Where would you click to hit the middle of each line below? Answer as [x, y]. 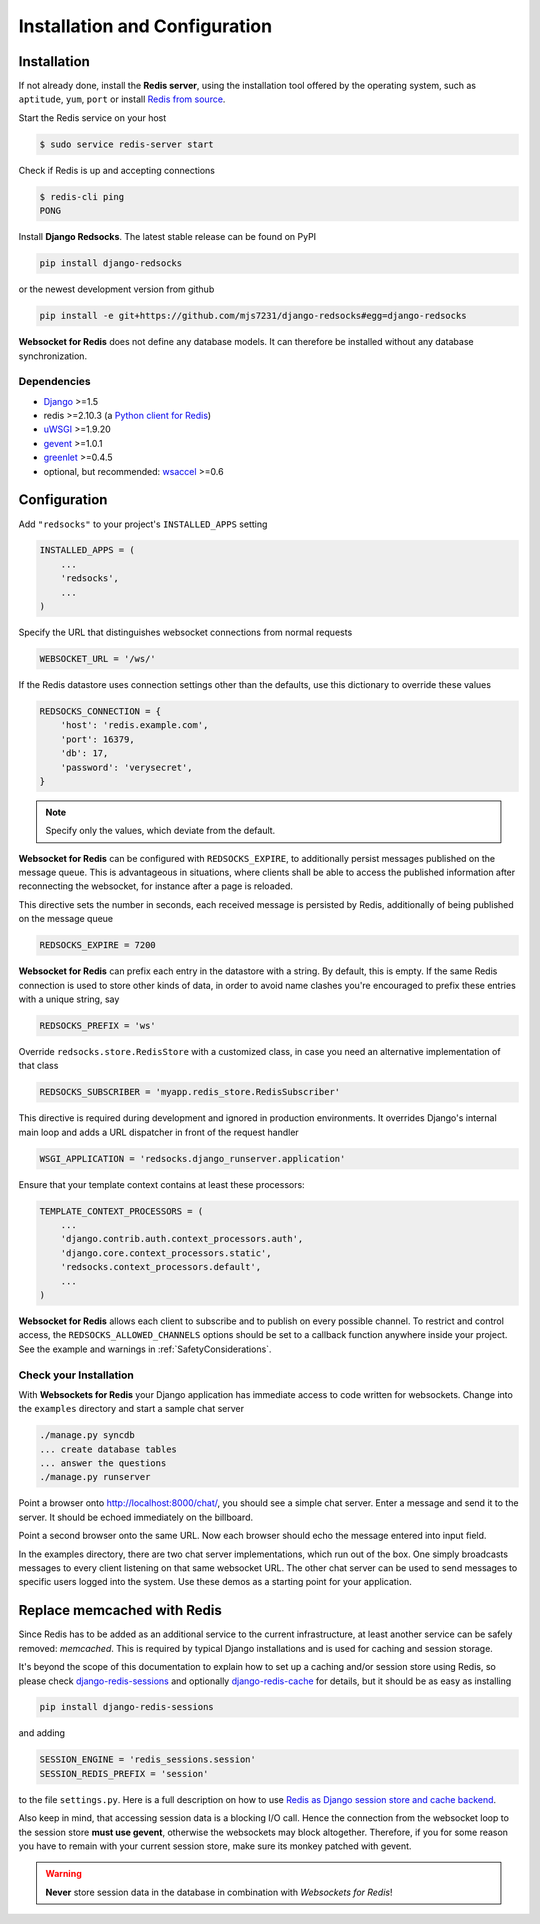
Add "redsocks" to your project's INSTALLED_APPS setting [143, 524]
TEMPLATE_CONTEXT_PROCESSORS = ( [121, 1211]
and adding [41, 1733]
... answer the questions [103, 1463]
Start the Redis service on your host [92, 117]
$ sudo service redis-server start [126, 144]
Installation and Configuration [145, 26]
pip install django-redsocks [111, 263]
